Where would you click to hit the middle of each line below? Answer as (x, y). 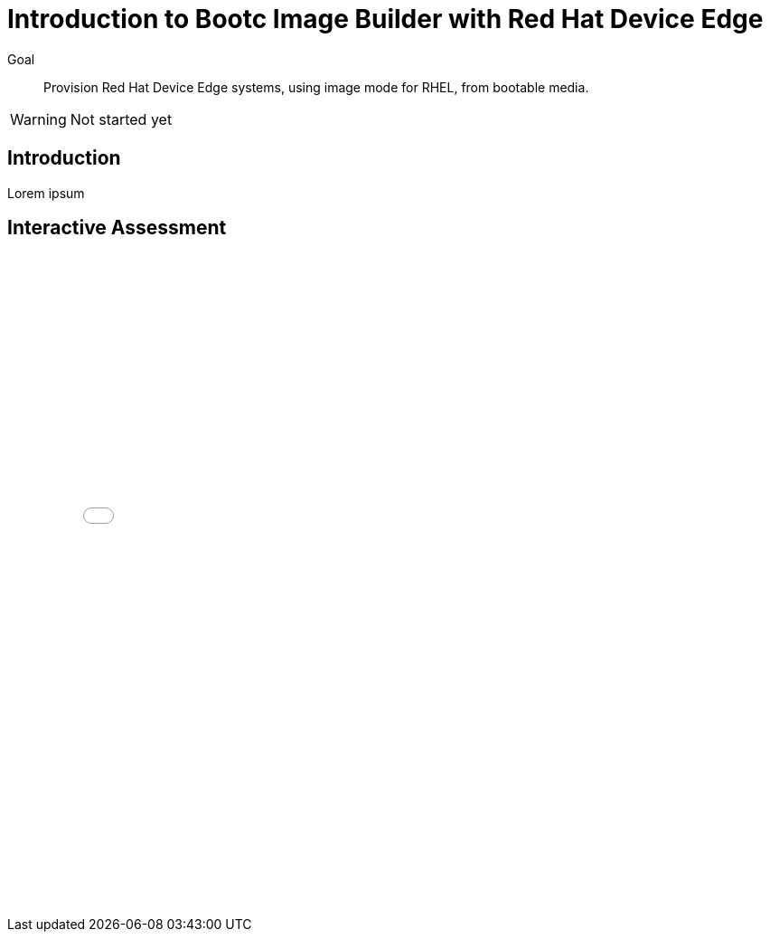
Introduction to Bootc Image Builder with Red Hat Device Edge (385, 19)
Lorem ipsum (46, 193)
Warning (38, 119)
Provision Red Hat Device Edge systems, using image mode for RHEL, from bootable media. (316, 87)
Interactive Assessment (117, 228)
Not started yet (121, 119)
